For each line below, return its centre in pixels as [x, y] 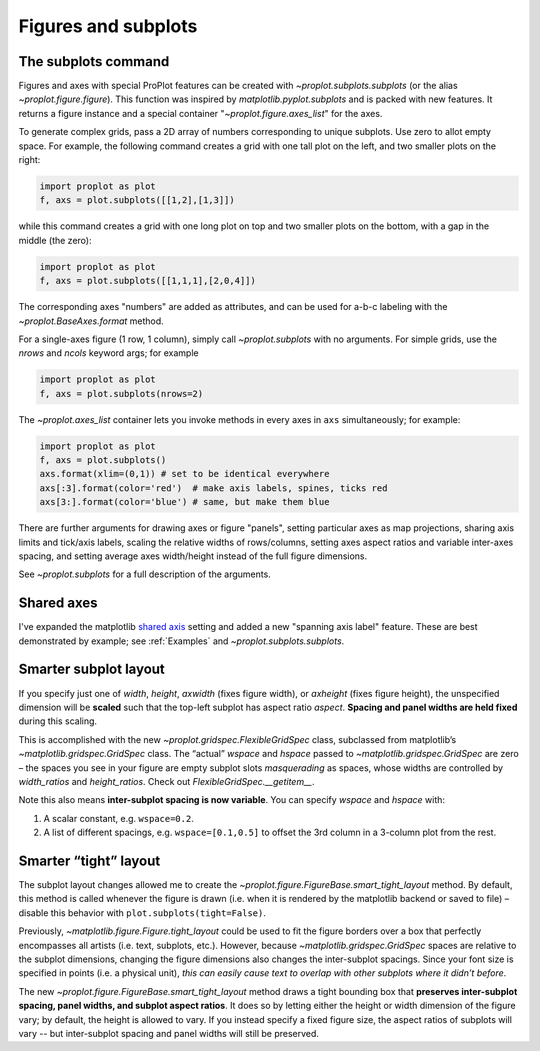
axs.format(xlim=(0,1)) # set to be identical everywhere [184, 474]
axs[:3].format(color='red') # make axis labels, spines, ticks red [213, 488]
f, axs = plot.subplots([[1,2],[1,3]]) [137, 200]
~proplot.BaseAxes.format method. [91, 321]
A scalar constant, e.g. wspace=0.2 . [118, 818]
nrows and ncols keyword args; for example [108, 353]
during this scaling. [58, 721]
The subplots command [94, 61]
